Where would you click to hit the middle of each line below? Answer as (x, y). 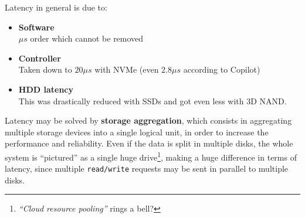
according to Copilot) (222, 69)
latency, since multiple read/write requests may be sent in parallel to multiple (147, 168)
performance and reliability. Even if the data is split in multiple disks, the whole (149, 143)
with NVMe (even (127, 69)
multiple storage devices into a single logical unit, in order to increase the (137, 132)
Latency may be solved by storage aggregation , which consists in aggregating (148, 120)
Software (36, 27)
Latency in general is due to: (56, 7)
